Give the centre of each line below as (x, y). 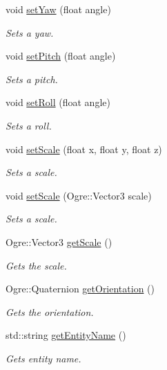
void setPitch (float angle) (61, 56)
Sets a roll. (29, 125)
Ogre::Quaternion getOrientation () (80, 289)
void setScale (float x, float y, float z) (84, 149)
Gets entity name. (43, 358)
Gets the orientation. (50, 311)
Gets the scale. (36, 265)
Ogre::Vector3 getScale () (59, 241)
